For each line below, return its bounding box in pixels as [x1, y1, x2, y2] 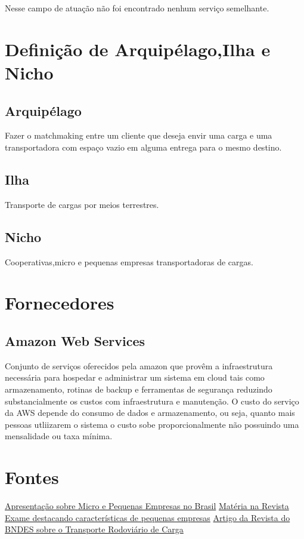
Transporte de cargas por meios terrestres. [5, 198, 159, 210]
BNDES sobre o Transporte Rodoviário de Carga [5, 523, 184, 535]
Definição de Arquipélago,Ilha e [5, 36, 271, 61]
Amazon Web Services [5, 331, 145, 350]
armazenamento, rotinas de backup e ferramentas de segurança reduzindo [5, 382, 272, 395]
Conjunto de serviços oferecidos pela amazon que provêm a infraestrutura [5, 359, 273, 372]
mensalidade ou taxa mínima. [5, 430, 113, 442]
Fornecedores [5, 290, 114, 315]
